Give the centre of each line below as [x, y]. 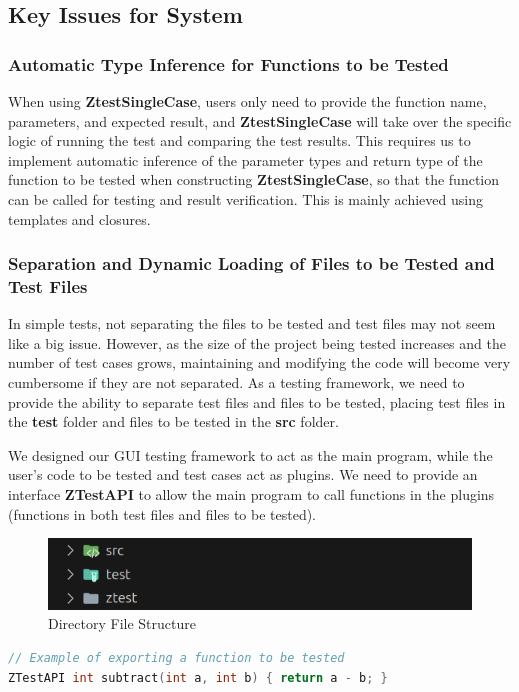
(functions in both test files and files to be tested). [162, 513]
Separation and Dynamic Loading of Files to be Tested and [251, 263]
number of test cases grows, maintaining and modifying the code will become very [259, 362]
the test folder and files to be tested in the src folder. [173, 421]
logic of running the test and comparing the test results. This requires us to [239, 140]
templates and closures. [79, 218]
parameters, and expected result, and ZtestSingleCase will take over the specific [260, 120]
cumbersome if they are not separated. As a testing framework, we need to [236, 382]
